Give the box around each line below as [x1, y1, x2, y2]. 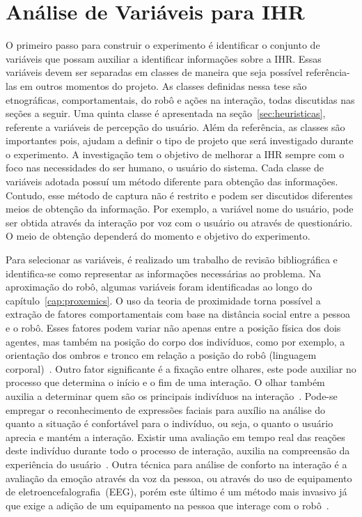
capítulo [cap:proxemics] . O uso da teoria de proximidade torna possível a [6, 293, 321, 307]
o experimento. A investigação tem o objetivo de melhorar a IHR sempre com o [6, 146, 345, 161]
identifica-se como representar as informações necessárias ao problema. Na [6, 265, 321, 280]
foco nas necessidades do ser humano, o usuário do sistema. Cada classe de [6, 160, 324, 175]
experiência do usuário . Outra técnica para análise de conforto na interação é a [6, 456, 347, 471]
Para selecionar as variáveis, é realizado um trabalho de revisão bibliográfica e [6, 252, 338, 267]
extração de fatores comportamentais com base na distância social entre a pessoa [6, 307, 350, 321]
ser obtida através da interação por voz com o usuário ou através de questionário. [6, 215, 353, 229]
